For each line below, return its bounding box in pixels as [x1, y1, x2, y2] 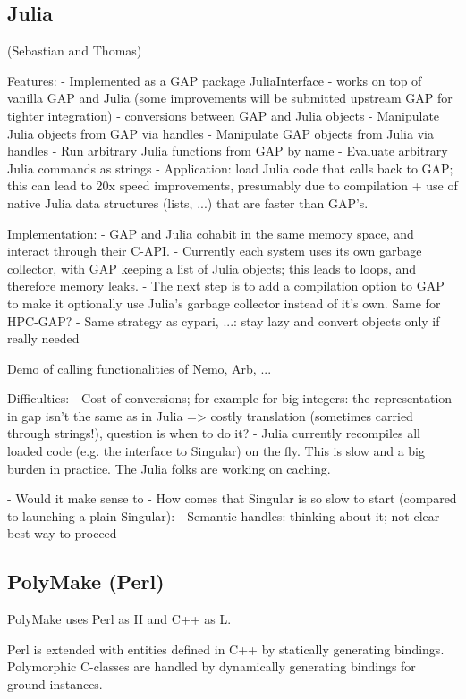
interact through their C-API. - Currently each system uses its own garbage [7, 241, 422, 260]
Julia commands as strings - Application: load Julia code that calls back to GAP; [7, 158, 453, 177]
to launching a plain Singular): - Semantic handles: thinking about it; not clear [7, 506, 440, 525]
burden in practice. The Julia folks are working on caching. [7, 459, 331, 477]
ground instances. [7, 675, 103, 694]
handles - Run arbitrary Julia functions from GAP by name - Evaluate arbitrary [7, 141, 448, 160]
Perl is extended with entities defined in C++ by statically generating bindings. [7, 639, 445, 658]
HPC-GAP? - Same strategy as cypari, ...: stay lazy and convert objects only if [7, 311, 440, 330]
